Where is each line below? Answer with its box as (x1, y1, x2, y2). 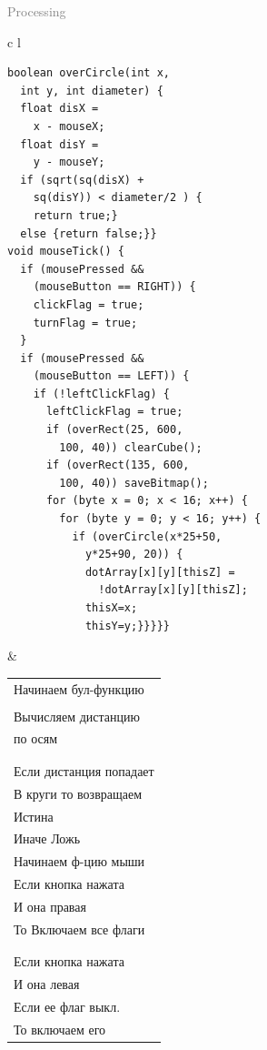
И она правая (14, 896, 86, 915)
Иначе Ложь (14, 829, 81, 848)
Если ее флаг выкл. (14, 996, 121, 1015)
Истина (14, 806, 54, 825)
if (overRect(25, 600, (45, 423, 183, 437)
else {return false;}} (20, 227, 157, 240)
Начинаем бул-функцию (14, 679, 144, 698)
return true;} (33, 208, 118, 222)
